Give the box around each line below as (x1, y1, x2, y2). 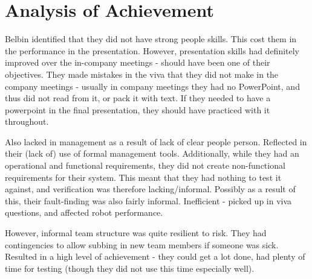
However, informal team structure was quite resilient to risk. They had (5, 227, 267, 239)
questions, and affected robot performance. (5, 206, 163, 219)
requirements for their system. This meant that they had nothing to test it (5, 171, 282, 183)
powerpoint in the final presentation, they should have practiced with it (5, 103, 270, 116)
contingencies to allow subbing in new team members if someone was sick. (5, 238, 279, 251)
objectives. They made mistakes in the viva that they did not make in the (5, 67, 279, 80)
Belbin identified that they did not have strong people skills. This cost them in (5, 33, 297, 45)
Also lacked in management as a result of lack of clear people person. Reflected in (5, 135, 307, 148)
